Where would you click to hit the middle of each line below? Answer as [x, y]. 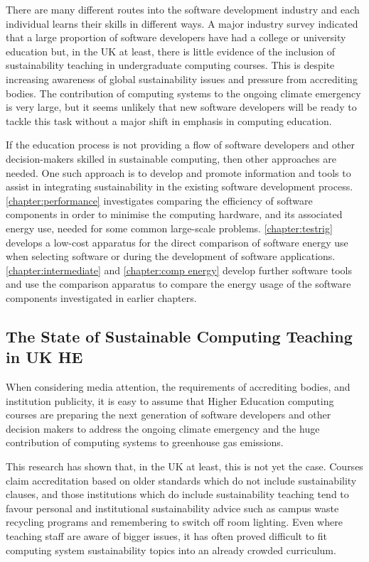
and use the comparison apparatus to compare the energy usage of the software [178, 284]
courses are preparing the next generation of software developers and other [169, 415]
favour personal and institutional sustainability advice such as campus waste [172, 508]
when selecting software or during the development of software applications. [171, 256]
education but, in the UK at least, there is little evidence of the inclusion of [171, 51]
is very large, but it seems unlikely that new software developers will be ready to [181, 107]
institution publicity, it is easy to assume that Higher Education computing [170, 400]
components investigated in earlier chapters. [101, 297]
